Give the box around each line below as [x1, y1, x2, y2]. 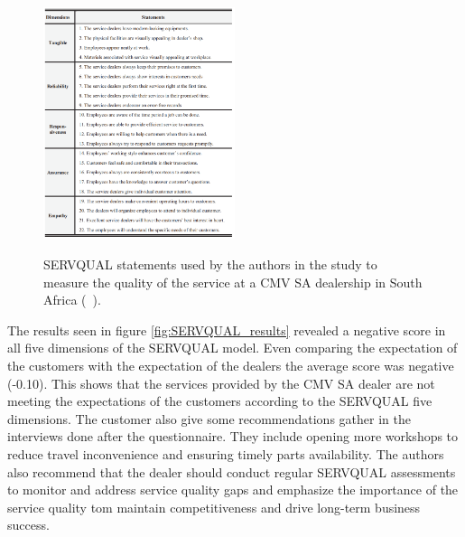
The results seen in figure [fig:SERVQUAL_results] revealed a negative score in [7, 320, 446, 339]
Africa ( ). [43, 290, 101, 309]
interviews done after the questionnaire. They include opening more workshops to [7, 427, 459, 446]
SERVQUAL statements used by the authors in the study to [43, 255, 377, 274]
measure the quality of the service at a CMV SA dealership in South [43, 272, 423, 291]
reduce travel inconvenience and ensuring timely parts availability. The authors [7, 445, 444, 464]
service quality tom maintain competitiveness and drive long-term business [7, 497, 421, 516]
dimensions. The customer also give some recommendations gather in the [7, 409, 411, 428]
